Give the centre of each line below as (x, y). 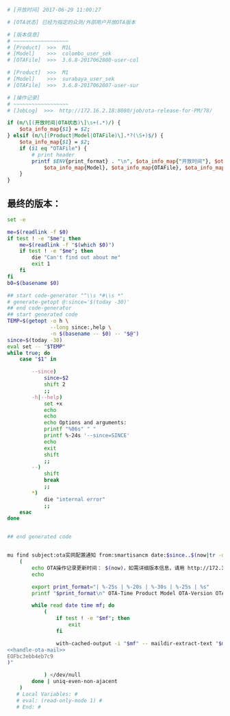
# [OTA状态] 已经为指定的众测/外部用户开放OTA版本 (71, 22)
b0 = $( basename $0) (33, 283)
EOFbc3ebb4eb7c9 (30, 656)
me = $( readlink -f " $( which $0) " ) (67, 245)
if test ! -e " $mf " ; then (93, 619)
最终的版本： (34, 204)
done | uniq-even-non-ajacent (75, 682)
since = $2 (56, 378)
